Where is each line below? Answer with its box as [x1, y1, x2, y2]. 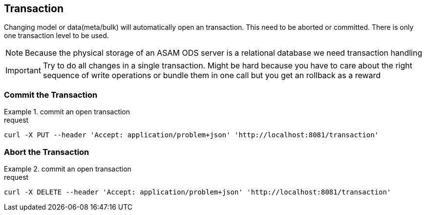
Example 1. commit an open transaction [4, 107, 130, 116]
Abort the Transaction [4, 147, 89, 157]
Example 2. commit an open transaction [4, 164, 131, 173]
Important [5, 65, 41, 76]
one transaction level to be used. [4, 31, 109, 40]
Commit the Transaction [4, 89, 98, 100]
